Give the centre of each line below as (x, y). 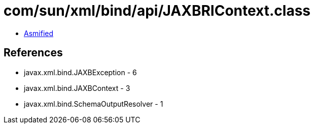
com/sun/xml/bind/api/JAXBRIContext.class (157, 11)
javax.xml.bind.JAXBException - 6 (80, 72)
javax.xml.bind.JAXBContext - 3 (77, 88)
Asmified (39, 33)
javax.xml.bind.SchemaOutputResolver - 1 (94, 104)
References (33, 53)
